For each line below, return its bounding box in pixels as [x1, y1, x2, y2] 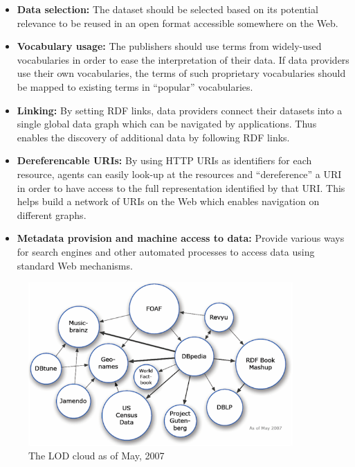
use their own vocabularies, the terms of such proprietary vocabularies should [17, 66, 346, 80]
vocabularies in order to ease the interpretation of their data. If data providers [17, 52, 349, 67]
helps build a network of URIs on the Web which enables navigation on [17, 194, 320, 209]
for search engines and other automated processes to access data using [17, 244, 315, 258]
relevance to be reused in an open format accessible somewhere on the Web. [17, 15, 338, 30]
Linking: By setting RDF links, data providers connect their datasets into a [17, 103, 343, 117]
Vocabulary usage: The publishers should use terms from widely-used [17, 39, 322, 53]
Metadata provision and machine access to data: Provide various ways [17, 231, 345, 245]
